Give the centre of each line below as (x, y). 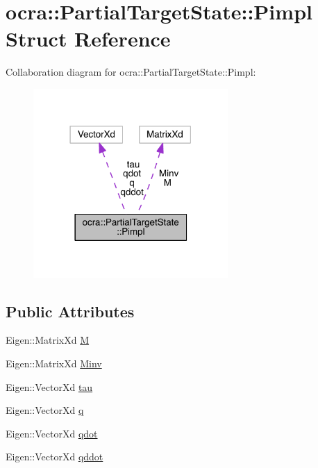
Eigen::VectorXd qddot (55, 457)
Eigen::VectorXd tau (49, 386)
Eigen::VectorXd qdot (52, 433)
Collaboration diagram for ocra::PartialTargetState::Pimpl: (131, 72)
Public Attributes (70, 311)
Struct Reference (88, 39)
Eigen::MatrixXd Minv (54, 363)
